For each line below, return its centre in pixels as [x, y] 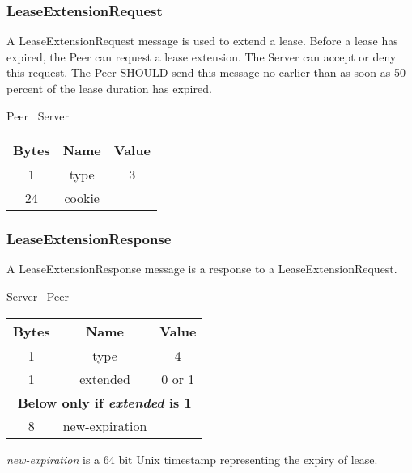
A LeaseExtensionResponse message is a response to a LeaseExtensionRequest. [202, 269]
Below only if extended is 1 [104, 402]
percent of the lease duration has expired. [109, 88]
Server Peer [38, 296]
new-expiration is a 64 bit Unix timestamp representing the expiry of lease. [192, 459]
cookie [82, 198]
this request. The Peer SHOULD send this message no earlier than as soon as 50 [206, 72]
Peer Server [38, 115]
